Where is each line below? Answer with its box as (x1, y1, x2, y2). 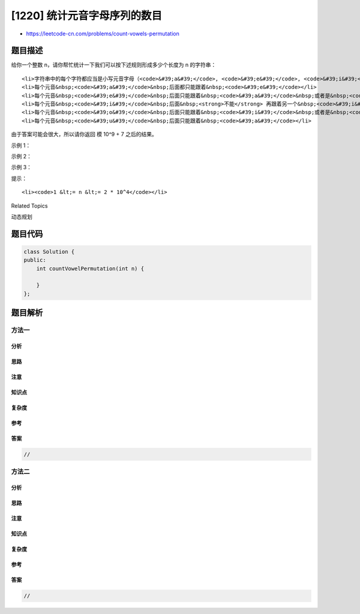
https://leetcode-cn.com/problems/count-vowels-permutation (26, 30, 180, 37)
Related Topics (11, 202, 48, 209)
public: (23, 257, 46, 263)
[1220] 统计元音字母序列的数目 (11, 9, 162, 22)
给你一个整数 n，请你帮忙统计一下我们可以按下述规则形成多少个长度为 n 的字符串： (11, 61, 217, 68)
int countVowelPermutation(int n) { (36, 265, 144, 272)
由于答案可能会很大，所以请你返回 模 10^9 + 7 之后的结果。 (11, 131, 157, 138)
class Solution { (23, 248, 75, 255)
